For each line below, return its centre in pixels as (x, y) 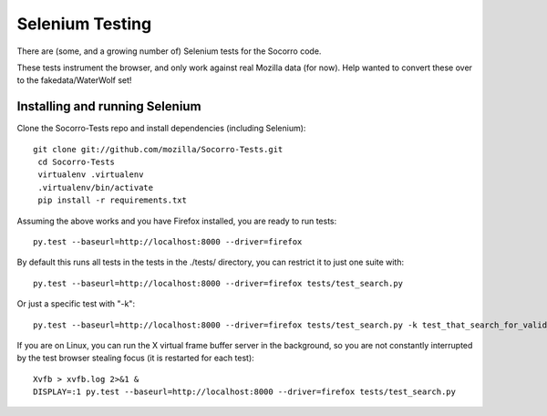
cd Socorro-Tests (77, 162)
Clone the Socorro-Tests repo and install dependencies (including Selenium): (161, 129)
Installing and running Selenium (109, 106)
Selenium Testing (84, 24)
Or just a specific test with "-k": (76, 304)
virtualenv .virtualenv (91, 175)
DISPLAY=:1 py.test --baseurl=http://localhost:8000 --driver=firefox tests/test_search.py (244, 392)
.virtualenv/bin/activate (96, 187)
